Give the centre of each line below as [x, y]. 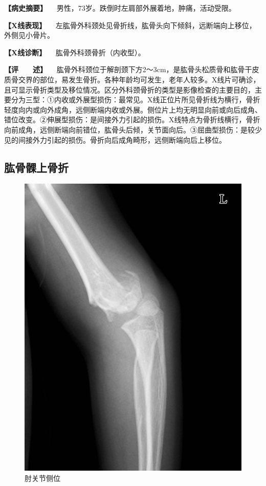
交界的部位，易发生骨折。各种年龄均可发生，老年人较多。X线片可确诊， [139, 79]
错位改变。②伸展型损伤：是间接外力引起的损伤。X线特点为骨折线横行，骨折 [132, 119]
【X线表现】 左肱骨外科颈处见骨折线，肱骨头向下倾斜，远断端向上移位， [130, 25]
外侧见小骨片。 [29, 35]
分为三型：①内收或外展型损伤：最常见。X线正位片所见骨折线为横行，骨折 [136, 100]
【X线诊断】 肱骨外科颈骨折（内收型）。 [75, 52]
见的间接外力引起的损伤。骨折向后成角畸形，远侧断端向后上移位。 [115, 139]
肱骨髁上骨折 [36, 167]
